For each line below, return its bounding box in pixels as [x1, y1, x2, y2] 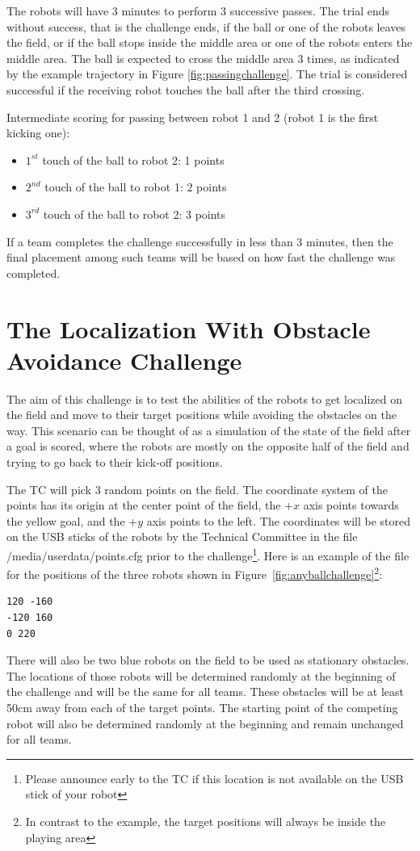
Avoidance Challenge [6, 343, 242, 376]
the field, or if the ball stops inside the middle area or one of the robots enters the [6, 34, 413, 51]
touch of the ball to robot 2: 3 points [43, 205, 226, 222]
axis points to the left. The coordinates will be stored [146, 512, 410, 529]
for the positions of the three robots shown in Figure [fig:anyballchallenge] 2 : [6, 564, 383, 582]
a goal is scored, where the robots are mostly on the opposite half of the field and [6, 438, 409, 455]
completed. [6, 264, 61, 281]
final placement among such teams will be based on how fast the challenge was [6, 249, 396, 266]
